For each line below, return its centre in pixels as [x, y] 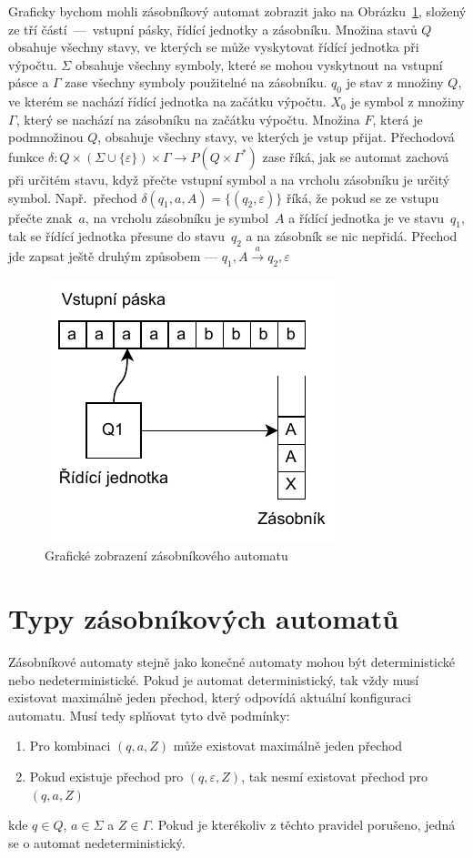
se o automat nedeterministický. [97, 842]
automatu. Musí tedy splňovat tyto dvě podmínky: [149, 715]
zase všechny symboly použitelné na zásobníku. [196, 82]
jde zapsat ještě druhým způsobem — [113, 255]
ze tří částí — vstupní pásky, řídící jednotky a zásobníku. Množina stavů [213, 29]
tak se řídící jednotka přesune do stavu [116, 236]
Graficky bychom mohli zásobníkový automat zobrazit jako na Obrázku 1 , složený [237, 11]
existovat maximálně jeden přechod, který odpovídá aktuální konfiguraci [210, 697]
